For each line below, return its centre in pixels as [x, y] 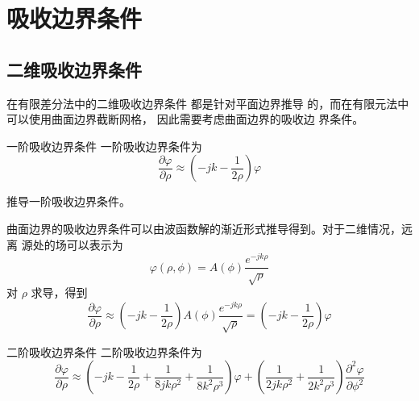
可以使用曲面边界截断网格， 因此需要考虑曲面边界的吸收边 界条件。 [185, 119]
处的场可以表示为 [78, 244]
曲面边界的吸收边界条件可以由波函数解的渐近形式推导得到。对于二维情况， [204, 228]
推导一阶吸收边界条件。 [68, 201]
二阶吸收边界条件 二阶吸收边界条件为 [104, 351]
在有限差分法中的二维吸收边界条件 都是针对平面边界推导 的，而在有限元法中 [208, 103]
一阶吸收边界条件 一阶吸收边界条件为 [104, 146]
